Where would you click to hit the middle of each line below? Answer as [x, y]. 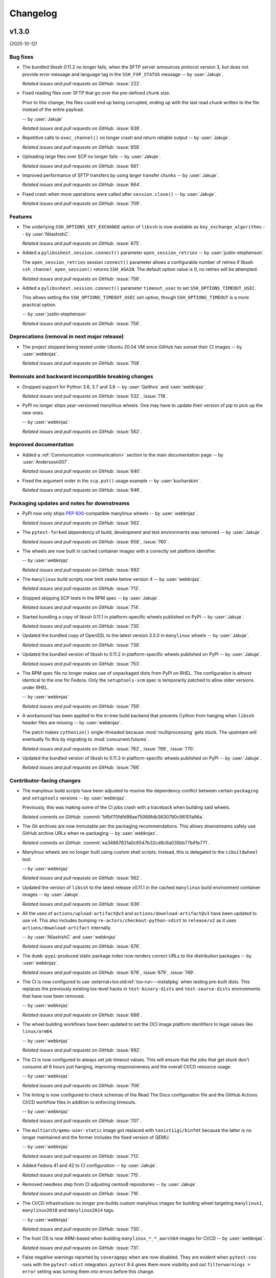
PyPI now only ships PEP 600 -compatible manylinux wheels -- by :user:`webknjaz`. [110, 513]
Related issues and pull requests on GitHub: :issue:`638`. [82, 128]
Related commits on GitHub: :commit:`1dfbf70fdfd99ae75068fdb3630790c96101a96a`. [113, 817]
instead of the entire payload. [53, 109]
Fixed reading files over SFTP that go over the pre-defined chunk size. [96, 93]
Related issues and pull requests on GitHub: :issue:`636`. [82, 904]
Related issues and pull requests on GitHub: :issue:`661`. [82, 166]
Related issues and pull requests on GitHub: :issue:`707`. [82, 1121]
